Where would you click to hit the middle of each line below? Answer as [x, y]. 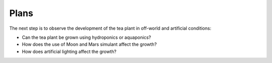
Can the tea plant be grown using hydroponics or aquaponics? [86, 37]
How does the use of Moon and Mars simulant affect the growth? [89, 44]
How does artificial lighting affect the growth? [69, 51]
